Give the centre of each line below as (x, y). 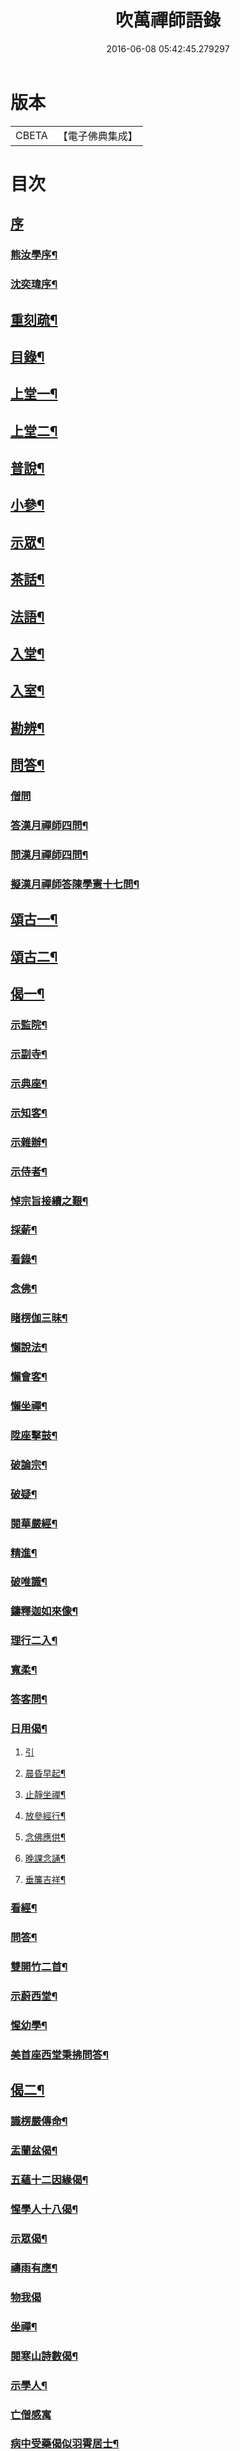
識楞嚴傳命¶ (39, 2121)
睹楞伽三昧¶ (39, 1318)
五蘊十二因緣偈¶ (49, 2180)
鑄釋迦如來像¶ (44, 1611)
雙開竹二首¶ (39, 1967)
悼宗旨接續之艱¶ (49, 1201)
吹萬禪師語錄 (167, 20)
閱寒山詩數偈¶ (44, 2356)
